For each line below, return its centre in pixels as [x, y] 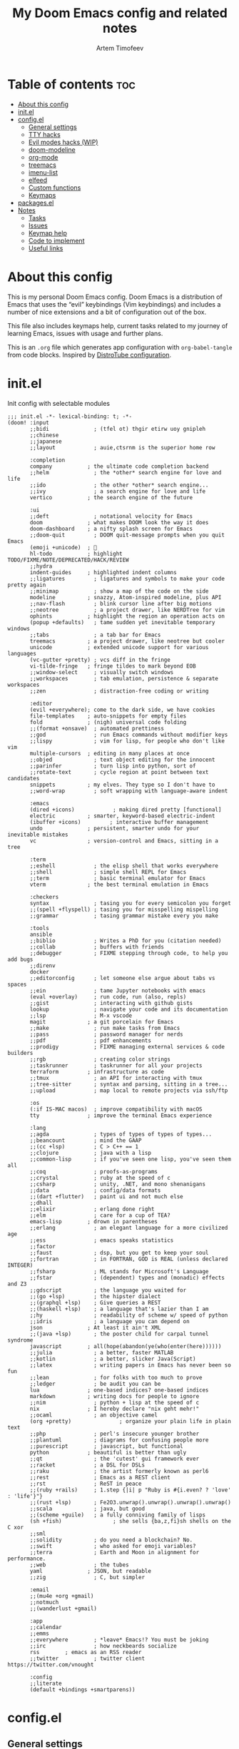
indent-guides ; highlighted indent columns [103, 572]
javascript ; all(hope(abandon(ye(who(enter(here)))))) [126, 1346]
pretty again [27, 585]
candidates [24, 778]
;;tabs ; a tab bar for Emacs [95, 635]
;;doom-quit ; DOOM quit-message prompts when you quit [127, 535]
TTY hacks [44, 134]
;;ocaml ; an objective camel [94, 1415]
